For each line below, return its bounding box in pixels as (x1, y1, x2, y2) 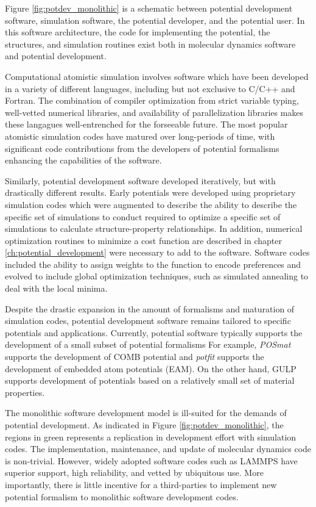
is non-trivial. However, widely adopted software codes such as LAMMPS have (5, 454, 298, 467)
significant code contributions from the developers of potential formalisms (5, 142, 279, 154)
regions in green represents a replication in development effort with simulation (5, 430, 297, 443)
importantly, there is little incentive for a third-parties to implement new (5, 478, 277, 491)
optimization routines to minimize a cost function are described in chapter (5, 234, 282, 246)
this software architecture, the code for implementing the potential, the (5, 26, 270, 38)
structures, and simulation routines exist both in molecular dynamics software (5, 37, 296, 50)
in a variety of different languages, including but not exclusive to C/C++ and (5, 82, 295, 95)
